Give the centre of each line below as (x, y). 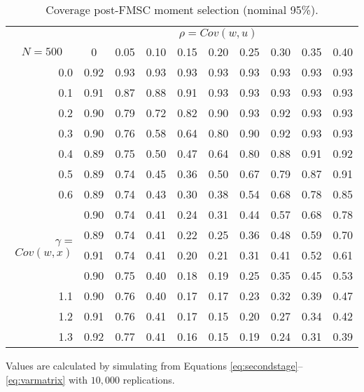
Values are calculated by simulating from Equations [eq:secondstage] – (154, 365)
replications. (149, 379)
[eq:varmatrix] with (47, 379)
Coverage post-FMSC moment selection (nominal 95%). (182, 9)
